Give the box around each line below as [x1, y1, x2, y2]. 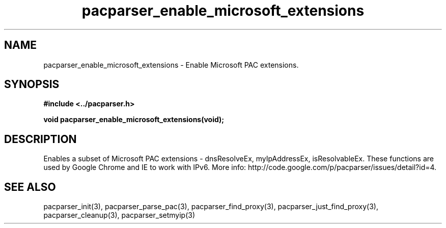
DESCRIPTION [4, 132, 77, 146]
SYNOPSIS [4, 78, 60, 91]
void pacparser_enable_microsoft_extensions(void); [43, 115, 225, 124]
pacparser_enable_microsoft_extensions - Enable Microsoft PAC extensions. [43, 60, 299, 69]
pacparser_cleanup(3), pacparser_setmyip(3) [43, 211, 196, 220]
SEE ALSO [4, 180, 56, 193]
